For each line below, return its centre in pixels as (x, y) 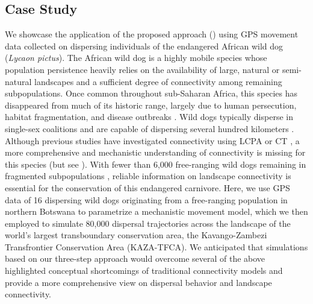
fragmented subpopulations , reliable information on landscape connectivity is (148, 176)
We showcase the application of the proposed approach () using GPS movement (152, 34)
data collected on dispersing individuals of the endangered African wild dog (144, 46)
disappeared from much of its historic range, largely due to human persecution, (151, 105)
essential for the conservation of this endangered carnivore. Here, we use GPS (147, 187)
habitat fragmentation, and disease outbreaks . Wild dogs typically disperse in (149, 117)
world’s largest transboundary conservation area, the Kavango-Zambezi (136, 235)
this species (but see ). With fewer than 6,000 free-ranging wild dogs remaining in (156, 164)
